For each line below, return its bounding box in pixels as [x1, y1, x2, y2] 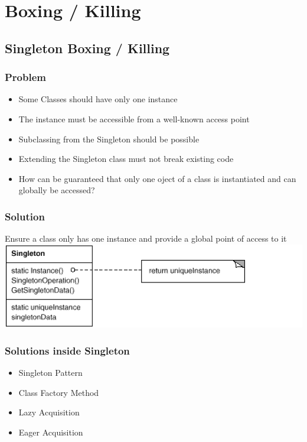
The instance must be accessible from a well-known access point [18, 112, 250, 125]
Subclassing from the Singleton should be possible [18, 132, 200, 145]
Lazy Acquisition [18, 406, 80, 418]
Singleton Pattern [18, 366, 83, 379]
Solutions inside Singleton [5, 343, 130, 357]
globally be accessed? [18, 184, 95, 196]
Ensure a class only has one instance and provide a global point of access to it [5, 232, 287, 245]
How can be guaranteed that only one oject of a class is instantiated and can [18, 172, 296, 184]
